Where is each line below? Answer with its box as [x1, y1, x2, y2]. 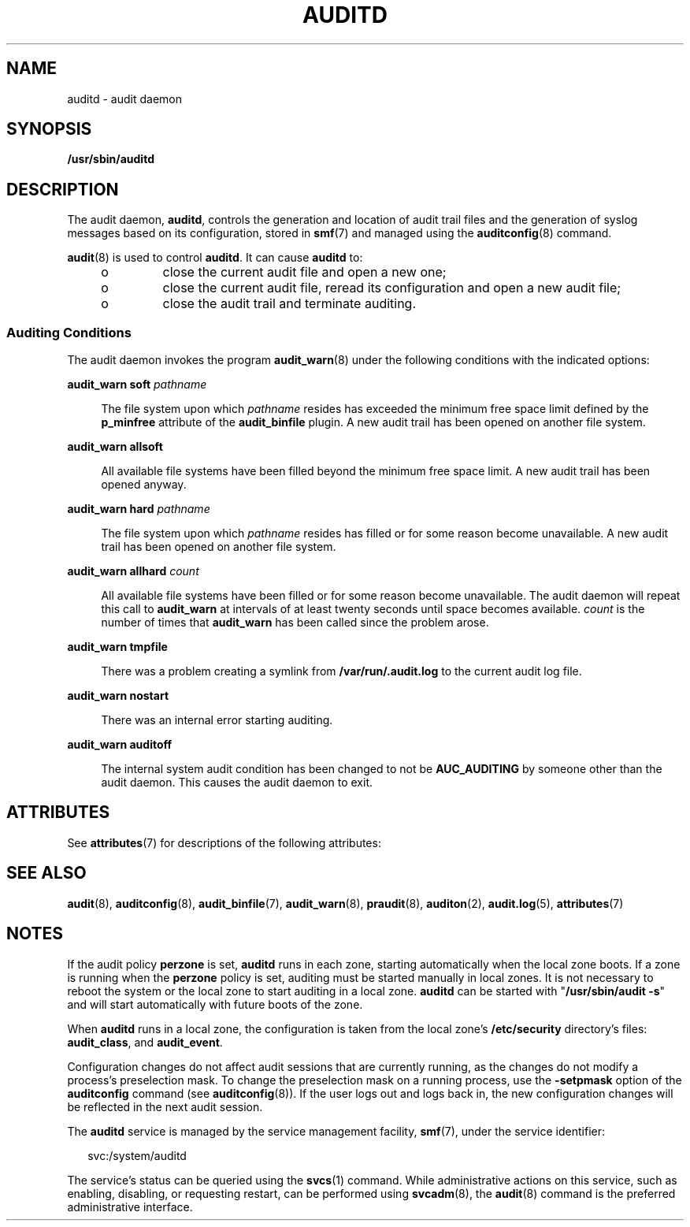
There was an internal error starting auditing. [101, 713, 333, 727]
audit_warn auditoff [67, 738, 172, 752]
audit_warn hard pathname [67, 502, 210, 516]
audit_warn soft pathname [67, 377, 207, 392]
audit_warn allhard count [67, 564, 199, 578]
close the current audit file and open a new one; [162, 264, 447, 281]
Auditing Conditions [6, 324, 132, 340]
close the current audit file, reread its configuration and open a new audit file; [162, 280, 621, 296]
